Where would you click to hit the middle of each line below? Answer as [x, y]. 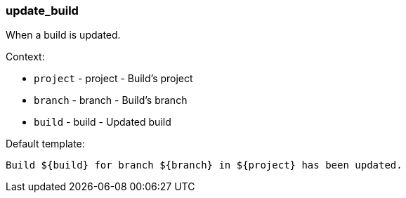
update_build [42, 11]
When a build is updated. [63, 35]
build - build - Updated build [103, 122]
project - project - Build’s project [113, 79]
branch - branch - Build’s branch [111, 100]
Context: [25, 57]
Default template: [45, 144]
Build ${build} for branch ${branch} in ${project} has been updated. [204, 165]
